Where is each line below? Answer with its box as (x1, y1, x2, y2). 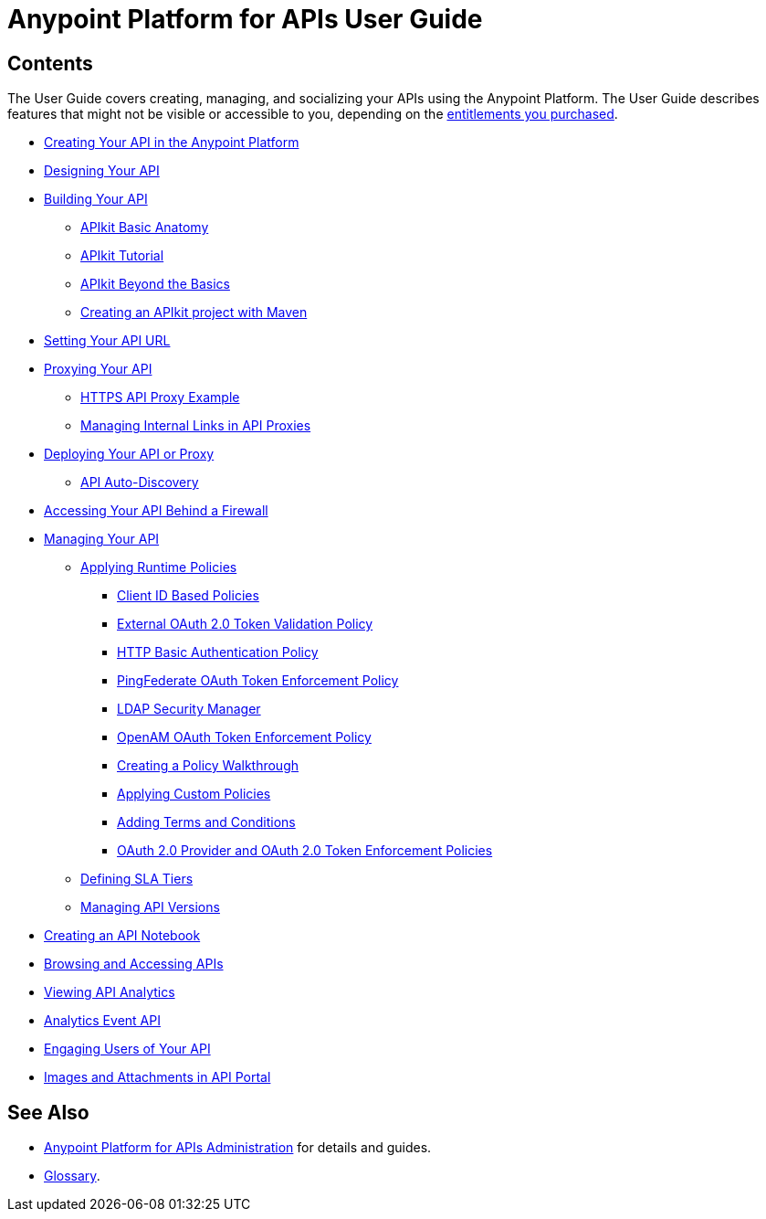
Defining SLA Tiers (80, 871, 194, 887)
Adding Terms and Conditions (117, 814, 296, 831)
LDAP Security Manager (117, 701, 261, 717)
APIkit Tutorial (80, 248, 164, 264)
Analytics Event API (44, 1012, 161, 1029)
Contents (7, 51, 93, 75)
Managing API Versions (80, 899, 220, 916)
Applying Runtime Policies (80, 559, 237, 576)
